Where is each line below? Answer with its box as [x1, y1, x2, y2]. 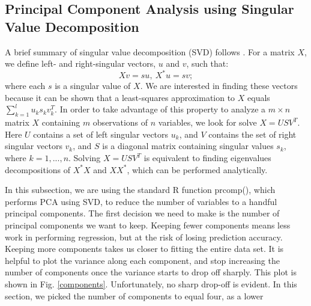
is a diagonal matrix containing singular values [102, 139, 274, 152]
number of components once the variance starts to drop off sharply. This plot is [5, 266, 297, 278]
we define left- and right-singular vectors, [5, 57, 156, 70]
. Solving [68, 151, 101, 164]
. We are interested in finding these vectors [140, 79, 298, 92]
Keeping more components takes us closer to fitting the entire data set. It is [5, 242, 284, 255]
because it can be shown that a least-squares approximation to [5, 91, 235, 103]
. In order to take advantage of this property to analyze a [55, 103, 266, 115]
